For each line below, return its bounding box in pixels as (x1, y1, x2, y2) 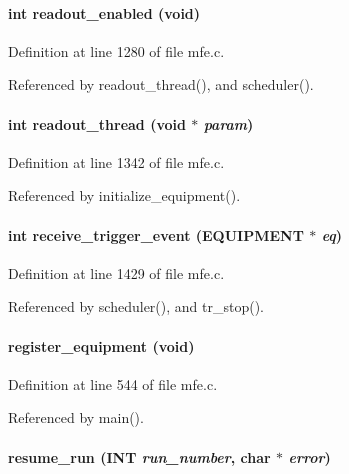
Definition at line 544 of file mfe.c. (8, 373, 218, 394)
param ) (203, 113, 254, 134)
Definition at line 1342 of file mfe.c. (8, 151, 225, 172)
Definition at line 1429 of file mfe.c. (8, 262, 225, 283)
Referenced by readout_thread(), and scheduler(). (8, 74, 314, 95)
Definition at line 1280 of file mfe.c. (8, 40, 225, 61)
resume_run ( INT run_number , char (8, 446, 271, 467)
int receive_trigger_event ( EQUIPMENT (8, 224, 304, 245)
